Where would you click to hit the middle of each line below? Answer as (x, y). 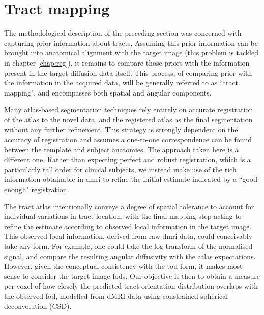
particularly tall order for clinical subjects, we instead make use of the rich (120, 169)
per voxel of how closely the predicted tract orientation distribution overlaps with (131, 286)
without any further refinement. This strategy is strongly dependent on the (121, 129)
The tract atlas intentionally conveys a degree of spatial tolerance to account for (129, 206)
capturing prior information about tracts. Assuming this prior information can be (131, 42)
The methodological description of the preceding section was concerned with (123, 33)
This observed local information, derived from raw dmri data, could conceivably (128, 236)
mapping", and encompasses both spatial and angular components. (108, 92)
